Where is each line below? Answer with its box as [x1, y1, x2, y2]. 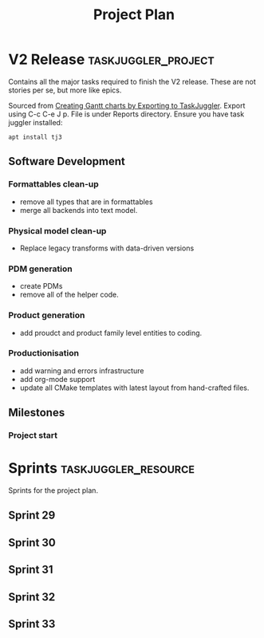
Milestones [8, 406, 65, 419]
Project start [8, 430, 58, 441]
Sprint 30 [8, 536, 56, 549]
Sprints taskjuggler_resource [8, 459, 195, 478]
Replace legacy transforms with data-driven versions [19, 243, 195, 253]
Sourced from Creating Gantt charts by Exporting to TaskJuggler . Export [8, 100, 246, 110]
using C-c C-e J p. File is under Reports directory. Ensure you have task [8, 109, 245, 119]
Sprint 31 [8, 563, 53, 577]
